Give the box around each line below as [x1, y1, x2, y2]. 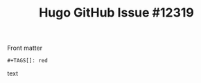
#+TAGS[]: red [7, 57, 49, 64]
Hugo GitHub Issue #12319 [39, 5, 194, 21]
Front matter [7, 44, 43, 53]
